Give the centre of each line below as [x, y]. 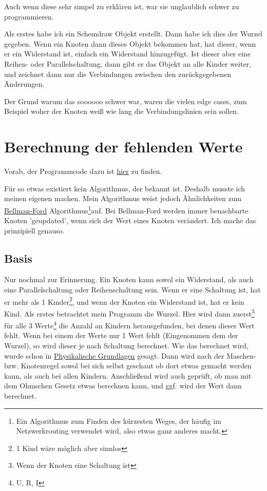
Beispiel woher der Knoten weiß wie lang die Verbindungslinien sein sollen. [121, 111]
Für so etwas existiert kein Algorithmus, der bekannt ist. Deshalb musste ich [125, 188]
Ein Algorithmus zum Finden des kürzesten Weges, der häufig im [119, 420]
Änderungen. [24, 84]
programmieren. [29, 16]
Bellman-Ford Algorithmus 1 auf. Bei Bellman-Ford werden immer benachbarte [126, 209]
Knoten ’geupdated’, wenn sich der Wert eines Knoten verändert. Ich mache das [130, 220]
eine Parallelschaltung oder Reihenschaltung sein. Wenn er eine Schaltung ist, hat [132, 290]
